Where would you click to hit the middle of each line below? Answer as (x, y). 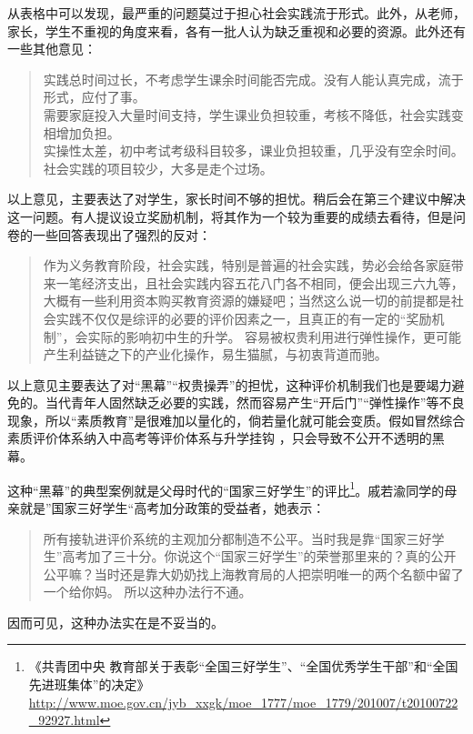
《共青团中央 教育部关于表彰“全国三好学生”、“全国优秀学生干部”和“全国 (243, 666)
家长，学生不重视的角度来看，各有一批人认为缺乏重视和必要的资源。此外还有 (236, 30)
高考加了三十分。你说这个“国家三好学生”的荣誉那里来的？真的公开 (259, 556)
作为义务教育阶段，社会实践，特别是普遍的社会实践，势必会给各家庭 (247, 265)
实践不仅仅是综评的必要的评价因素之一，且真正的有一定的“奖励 (244, 318)
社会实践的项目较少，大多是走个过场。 (158, 168)
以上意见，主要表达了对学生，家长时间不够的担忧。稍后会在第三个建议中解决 (236, 199)
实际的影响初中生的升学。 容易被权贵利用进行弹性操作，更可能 (275, 336)
